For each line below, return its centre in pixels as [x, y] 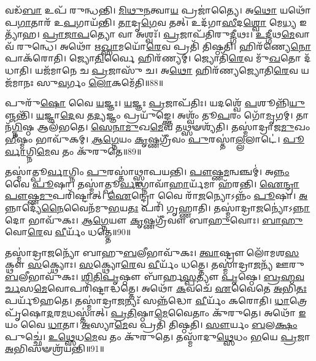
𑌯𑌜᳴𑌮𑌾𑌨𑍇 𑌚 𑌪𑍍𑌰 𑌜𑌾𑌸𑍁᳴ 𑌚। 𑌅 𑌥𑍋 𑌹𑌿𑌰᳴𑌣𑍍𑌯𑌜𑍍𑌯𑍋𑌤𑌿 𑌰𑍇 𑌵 [166, 70]
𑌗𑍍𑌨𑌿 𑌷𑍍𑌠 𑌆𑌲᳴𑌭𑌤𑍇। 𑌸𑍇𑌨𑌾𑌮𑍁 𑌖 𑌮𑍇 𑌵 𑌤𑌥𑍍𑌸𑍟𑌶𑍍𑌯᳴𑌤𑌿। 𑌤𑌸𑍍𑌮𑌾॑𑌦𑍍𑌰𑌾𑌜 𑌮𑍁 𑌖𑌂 [161, 127]
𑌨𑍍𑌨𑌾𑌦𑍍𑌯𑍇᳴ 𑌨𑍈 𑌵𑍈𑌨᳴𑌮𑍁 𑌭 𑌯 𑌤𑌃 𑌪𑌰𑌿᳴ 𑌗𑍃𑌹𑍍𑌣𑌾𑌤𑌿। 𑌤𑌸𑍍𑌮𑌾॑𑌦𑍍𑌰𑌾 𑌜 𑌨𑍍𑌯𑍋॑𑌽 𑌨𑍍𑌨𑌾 [158, 207]
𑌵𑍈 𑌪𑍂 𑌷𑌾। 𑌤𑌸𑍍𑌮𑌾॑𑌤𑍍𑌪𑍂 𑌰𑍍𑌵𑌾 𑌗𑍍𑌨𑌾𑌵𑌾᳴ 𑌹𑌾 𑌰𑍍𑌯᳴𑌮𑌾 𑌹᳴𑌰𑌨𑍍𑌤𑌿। [131, 183]
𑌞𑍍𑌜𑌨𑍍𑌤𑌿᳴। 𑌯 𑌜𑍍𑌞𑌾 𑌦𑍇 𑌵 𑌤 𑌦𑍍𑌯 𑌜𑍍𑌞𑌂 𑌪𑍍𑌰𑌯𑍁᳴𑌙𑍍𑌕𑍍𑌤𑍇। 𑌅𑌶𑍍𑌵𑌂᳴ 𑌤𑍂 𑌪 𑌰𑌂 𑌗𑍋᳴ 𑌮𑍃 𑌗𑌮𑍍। [149, 115]
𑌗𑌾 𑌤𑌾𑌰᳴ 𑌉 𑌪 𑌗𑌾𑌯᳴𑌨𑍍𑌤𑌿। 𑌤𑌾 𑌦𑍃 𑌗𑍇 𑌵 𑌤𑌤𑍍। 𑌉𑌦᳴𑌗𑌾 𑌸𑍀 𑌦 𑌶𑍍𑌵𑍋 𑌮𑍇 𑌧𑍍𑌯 [157, 22]
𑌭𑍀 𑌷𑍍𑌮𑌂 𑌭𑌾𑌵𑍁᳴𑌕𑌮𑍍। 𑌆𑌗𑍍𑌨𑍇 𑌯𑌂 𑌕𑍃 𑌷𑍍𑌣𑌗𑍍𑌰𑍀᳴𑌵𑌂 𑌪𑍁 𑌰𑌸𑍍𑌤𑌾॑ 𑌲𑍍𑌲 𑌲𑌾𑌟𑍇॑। [143, 138]
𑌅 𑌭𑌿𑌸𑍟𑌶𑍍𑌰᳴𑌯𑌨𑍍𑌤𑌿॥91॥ [55, 348]
